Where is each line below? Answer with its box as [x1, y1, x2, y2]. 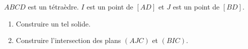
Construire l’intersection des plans [16, 35, 121, 45]
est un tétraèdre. [28, 1, 79, 11]
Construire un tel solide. [16, 18, 91, 28]
